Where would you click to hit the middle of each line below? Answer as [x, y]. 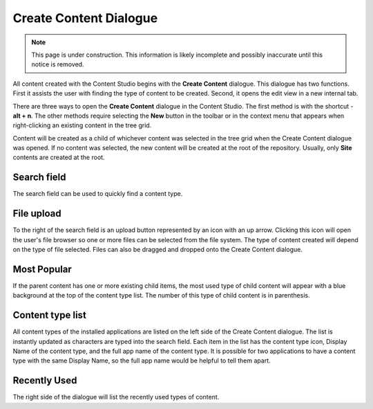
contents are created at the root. [59, 157]
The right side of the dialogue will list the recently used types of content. [116, 397]
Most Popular [42, 269]
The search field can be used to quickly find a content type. [98, 194]
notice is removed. [58, 64]
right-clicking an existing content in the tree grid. [82, 125]
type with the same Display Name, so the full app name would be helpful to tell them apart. [142, 361]
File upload [37, 213]
